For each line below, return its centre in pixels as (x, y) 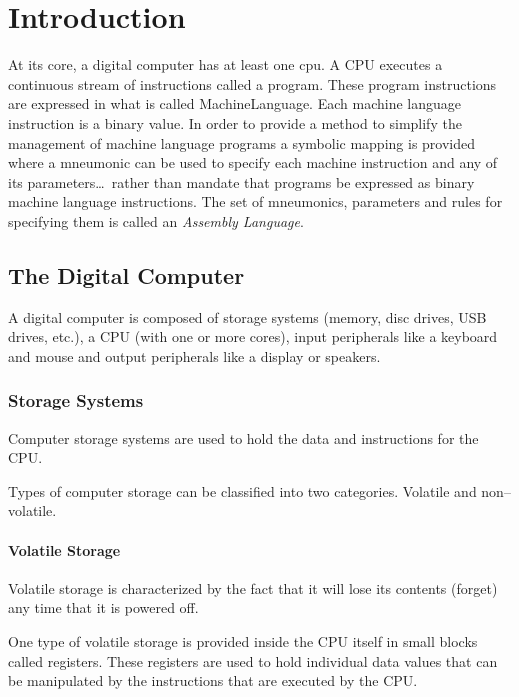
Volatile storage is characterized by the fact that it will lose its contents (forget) (253, 587)
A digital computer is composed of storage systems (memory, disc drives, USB (247, 316)
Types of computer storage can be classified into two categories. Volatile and (242, 490)
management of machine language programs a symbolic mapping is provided (242, 142)
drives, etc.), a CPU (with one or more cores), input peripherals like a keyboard (253, 336)
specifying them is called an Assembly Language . (156, 220)
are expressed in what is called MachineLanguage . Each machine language (234, 103)
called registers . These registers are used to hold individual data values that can (253, 660)
